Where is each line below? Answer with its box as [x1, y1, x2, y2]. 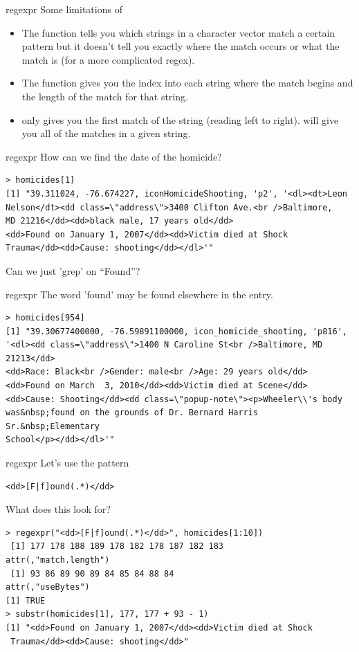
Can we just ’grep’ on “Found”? [6, 263, 140, 278]
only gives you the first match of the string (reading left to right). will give [21, 112, 339, 127]
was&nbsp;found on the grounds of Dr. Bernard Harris [6, 408, 259, 418]
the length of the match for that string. [21, 89, 188, 103]
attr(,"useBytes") [6, 582, 90, 592]
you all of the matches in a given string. [21, 126, 191, 141]
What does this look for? [6, 502, 111, 516]
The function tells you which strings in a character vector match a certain [21, 25, 335, 39]
